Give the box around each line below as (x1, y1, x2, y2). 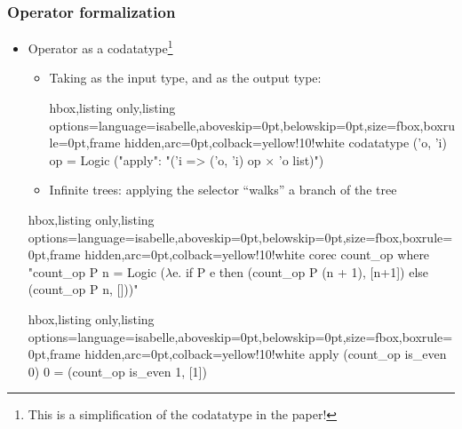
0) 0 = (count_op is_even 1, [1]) (28, 361, 207, 380)
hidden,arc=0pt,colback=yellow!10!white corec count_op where (84, 245, 430, 264)
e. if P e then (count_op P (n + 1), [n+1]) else (172, 262, 429, 281)
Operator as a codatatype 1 (28, 36, 173, 57)
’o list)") (278, 150, 324, 169)
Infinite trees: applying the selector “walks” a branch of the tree (49, 180, 397, 199)
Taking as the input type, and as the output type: (49, 68, 322, 87)
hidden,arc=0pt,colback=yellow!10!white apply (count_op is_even (84, 345, 447, 363)
